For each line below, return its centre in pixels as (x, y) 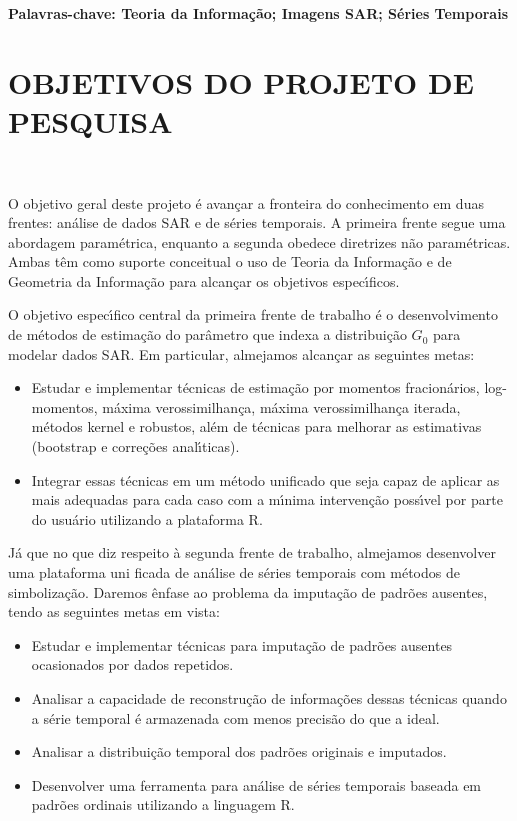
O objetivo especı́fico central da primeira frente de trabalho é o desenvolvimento (253, 314)
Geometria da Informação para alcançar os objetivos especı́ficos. (204, 280)
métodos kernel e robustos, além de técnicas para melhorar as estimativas (256, 426)
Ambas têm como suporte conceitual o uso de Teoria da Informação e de (230, 261)
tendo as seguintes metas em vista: (114, 611)
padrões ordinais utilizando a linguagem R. (163, 804)
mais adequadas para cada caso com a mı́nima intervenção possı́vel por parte (267, 499)
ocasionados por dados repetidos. (132, 664)
